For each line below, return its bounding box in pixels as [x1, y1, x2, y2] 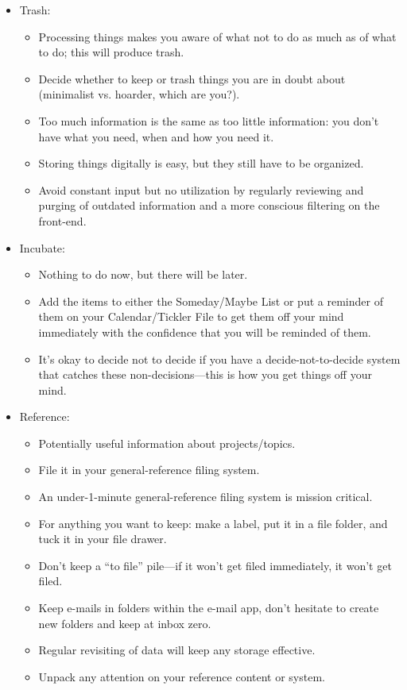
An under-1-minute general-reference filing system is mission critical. [38, 488, 373, 505]
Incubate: [19, 239, 65, 256]
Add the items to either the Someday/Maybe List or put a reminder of [38, 292, 383, 309]
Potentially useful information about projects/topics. [38, 434, 296, 451]
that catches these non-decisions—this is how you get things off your [38, 366, 372, 383]
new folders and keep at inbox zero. [38, 615, 211, 631]
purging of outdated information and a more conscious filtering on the [38, 197, 380, 214]
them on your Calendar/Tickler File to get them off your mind [38, 308, 344, 325]
